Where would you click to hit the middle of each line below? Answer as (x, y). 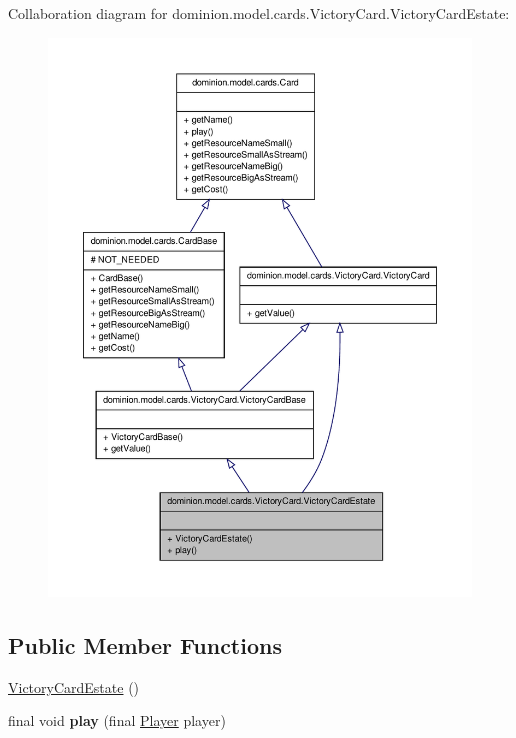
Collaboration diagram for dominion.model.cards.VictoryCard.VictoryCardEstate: (259, 13)
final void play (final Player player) (117, 720)
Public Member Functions (145, 645)
